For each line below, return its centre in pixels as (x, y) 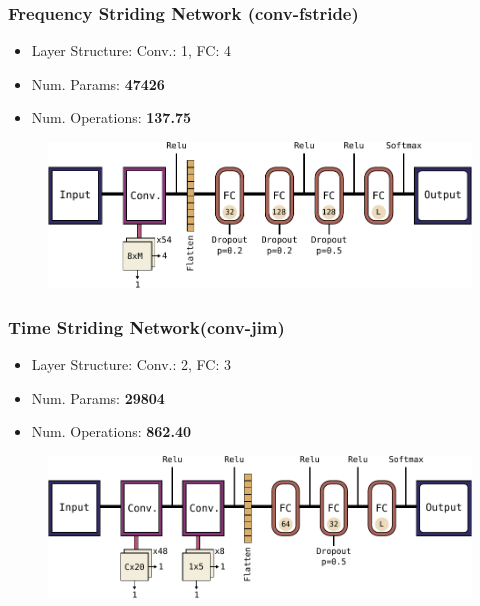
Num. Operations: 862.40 (111, 431)
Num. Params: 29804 (98, 397)
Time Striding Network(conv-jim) (146, 326)
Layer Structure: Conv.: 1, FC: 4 (131, 50)
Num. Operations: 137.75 (111, 117)
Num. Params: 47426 (98, 83)
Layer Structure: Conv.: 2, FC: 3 (131, 364)
